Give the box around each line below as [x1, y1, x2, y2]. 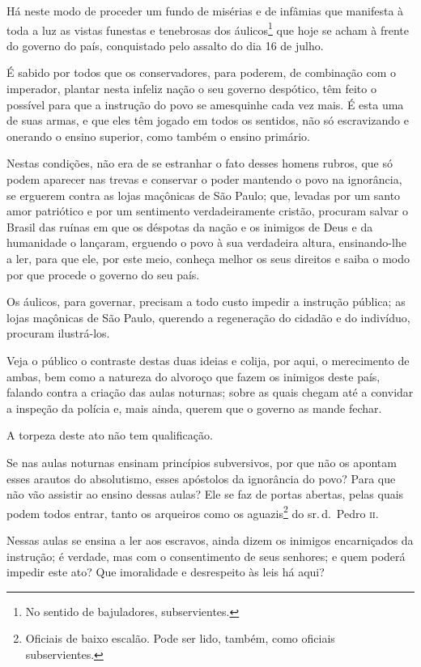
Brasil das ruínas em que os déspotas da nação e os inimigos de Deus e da [6, 218, 373, 235]
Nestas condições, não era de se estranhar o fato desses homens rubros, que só [6, 155, 393, 172]
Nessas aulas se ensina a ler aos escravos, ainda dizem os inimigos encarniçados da [6, 531, 414, 548]
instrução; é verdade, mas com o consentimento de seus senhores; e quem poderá [6, 547, 406, 564]
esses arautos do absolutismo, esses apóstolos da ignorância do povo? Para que [6, 469, 396, 486]
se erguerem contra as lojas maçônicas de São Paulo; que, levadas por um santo [6, 186, 401, 203]
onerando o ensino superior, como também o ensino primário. [6, 127, 310, 144]
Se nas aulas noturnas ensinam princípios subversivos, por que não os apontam [6, 453, 397, 470]
